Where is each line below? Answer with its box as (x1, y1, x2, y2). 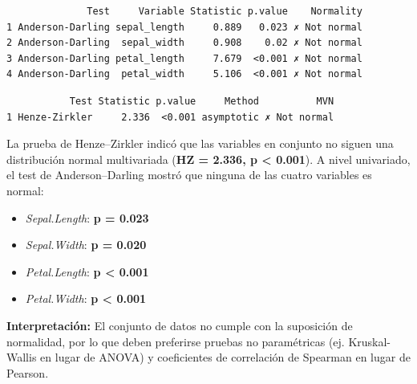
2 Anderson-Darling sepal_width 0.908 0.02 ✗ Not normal (6, 37, 362, 49)
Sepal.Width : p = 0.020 (25, 236, 147, 253)
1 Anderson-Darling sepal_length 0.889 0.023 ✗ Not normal (6, 21, 362, 33)
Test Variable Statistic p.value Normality (87, 6, 362, 17)
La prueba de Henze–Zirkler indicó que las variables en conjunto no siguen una (6, 135, 394, 152)
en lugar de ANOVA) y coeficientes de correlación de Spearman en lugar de (40, 349, 411, 366)
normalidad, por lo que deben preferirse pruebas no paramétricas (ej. (6, 333, 345, 349)
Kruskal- (348, 333, 391, 349)
